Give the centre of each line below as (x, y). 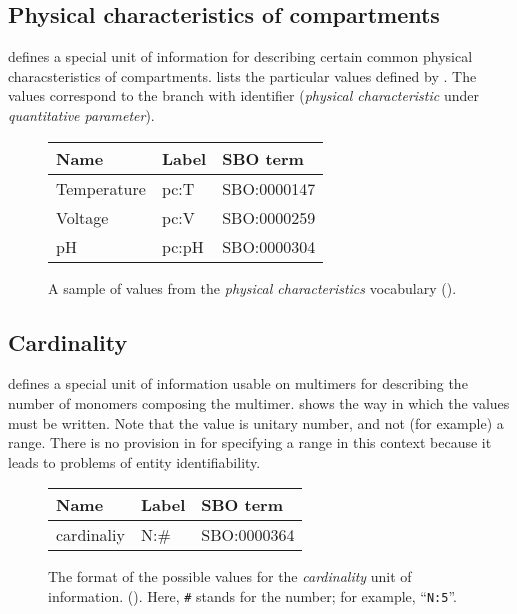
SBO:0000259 (269, 217)
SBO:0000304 (269, 246)
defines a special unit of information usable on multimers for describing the (238, 383)
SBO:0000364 (248, 535)
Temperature (101, 188)
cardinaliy (90, 535)
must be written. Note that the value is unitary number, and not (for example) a (256, 422)
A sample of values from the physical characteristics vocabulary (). (252, 287)
